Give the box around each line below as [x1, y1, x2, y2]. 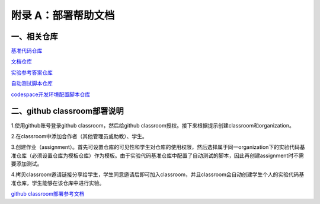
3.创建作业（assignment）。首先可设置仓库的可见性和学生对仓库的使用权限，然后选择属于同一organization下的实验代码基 [11, 144, 305, 151]
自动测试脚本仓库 [11, 80, 53, 87]
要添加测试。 [11, 160, 43, 167]
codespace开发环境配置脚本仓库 [11, 91, 91, 98]
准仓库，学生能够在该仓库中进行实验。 [11, 179, 105, 186]
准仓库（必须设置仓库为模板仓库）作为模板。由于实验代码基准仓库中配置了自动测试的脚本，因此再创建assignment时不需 [11, 152, 305, 159]
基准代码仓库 [11, 47, 43, 55]
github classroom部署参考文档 [11, 190, 85, 197]
